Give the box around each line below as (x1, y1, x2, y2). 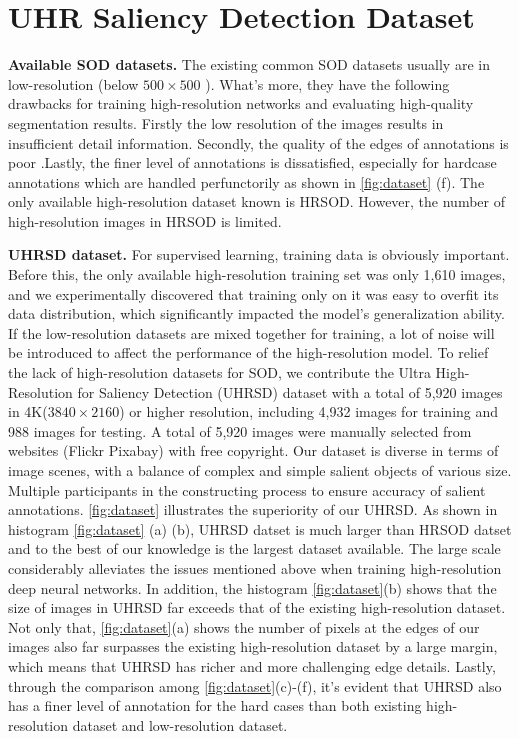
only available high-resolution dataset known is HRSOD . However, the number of (8, 191, 505, 212)
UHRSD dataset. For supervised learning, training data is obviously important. (8, 244, 510, 265)
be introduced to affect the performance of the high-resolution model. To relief (8, 342, 489, 363)
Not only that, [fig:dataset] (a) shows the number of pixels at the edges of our (8, 616, 480, 637)
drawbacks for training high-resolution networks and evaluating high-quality (8, 93, 474, 114)
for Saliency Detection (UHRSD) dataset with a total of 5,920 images (77, 381, 503, 402)
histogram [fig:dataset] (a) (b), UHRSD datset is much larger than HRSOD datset (8, 518, 512, 539)
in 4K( (8, 401, 48, 422)
